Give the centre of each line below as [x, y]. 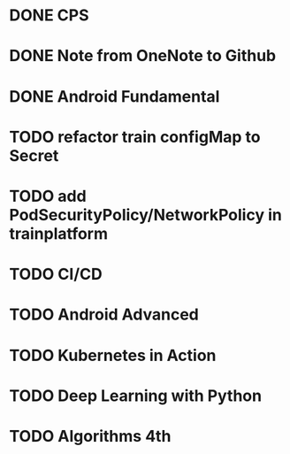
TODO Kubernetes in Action [113, 355]
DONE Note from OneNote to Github [143, 56]
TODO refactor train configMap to [135, 137]
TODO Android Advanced [104, 315]
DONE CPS [49, 15]
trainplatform [59, 233]
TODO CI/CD [56, 274]
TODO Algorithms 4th [90, 436]
